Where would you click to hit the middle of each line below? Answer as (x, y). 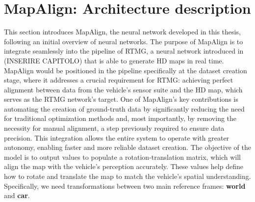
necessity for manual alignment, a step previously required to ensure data (114, 128)
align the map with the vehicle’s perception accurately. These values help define (124, 166)
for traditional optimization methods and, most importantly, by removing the (120, 118)
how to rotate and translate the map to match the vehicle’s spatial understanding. (127, 176)
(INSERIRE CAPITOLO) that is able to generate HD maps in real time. (114, 60)
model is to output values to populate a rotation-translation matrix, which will (122, 157)
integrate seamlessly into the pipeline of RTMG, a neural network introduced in (124, 51)
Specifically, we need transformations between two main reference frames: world (125, 186)
